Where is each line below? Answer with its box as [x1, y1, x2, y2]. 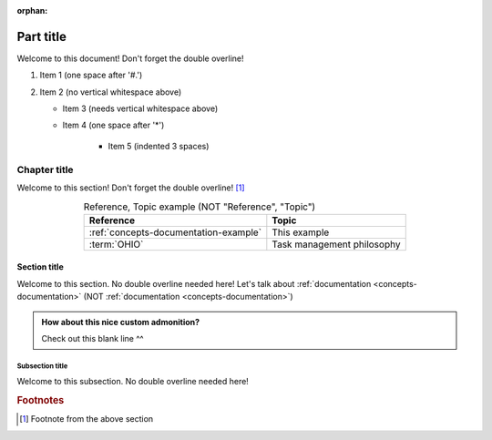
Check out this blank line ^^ [41, 333, 145, 343]
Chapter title [16, 163, 74, 176]
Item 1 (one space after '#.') [39, 69, 143, 81]
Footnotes [16, 394, 65, 407]
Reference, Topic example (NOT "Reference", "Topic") [83, 200, 316, 213]
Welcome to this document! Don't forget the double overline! [16, 53, 245, 64]
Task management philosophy [272, 238, 401, 251]
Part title [16, 28, 67, 45]
